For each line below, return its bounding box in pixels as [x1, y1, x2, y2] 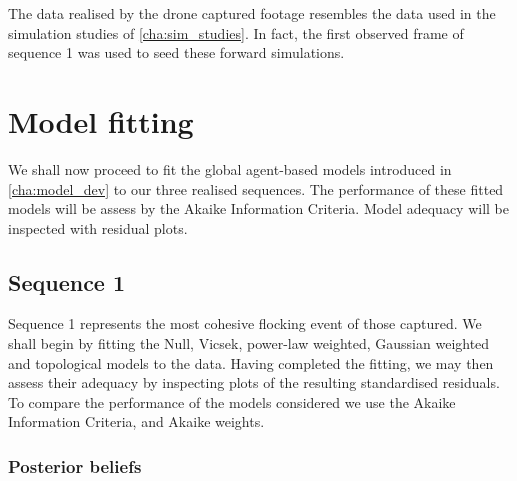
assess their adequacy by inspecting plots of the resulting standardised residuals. [8, 372, 500, 393]
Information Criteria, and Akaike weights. [8, 411, 265, 432]
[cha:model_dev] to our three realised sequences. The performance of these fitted [8, 178, 504, 199]
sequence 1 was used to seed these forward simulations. [8, 42, 345, 63]
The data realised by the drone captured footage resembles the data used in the [8, 3, 496, 23]
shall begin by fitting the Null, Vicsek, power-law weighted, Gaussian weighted [8, 333, 490, 354]
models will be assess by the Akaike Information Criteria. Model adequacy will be [8, 198, 509, 219]
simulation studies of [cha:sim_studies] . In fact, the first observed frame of [8, 22, 464, 43]
